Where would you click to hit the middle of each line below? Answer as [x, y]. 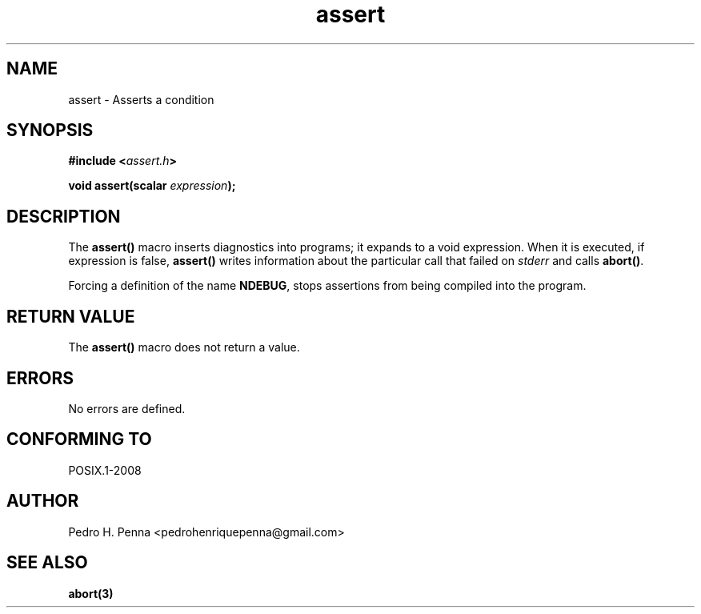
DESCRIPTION [64, 216]
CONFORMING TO [79, 439]
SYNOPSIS [50, 130]
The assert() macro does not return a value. [184, 347]
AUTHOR [43, 501]
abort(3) [91, 593]
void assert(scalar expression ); [152, 186]
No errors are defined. [127, 408]
